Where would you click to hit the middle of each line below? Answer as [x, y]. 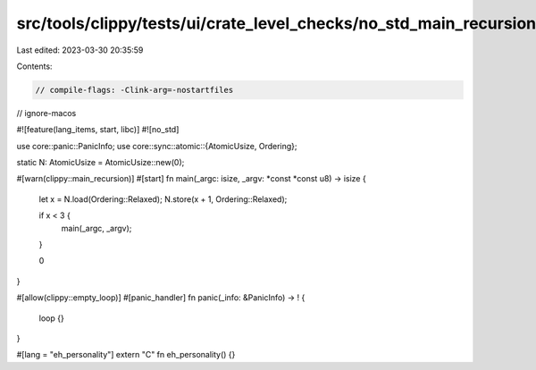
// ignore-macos [46, 113]
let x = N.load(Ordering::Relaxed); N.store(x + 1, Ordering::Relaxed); [163, 199]
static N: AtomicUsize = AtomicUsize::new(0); [100, 163]
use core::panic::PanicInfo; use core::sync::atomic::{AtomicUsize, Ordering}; [157, 146]
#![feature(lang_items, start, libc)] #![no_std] [98, 130]
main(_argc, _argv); [96, 228]
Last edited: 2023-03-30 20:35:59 [80, 50]
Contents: [34, 66]
